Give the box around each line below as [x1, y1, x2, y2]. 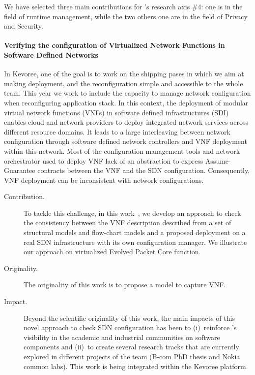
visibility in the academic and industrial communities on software [24, 332, 220, 342]
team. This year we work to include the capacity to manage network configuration [4, 88, 251, 98]
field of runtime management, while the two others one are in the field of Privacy [4, 11, 248, 21]
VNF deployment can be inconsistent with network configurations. [4, 174, 204, 185]
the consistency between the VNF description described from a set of [24, 217, 231, 228]
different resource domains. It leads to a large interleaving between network [4, 126, 230, 136]
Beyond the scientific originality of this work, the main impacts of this [24, 312, 235, 323]
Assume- [205, 155, 231, 166]
